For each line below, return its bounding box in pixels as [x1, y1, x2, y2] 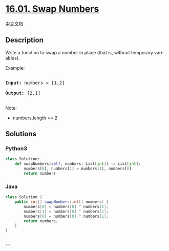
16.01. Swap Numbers [5, 3, 99, 15]
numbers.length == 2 [12, 115, 58, 121]
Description [5, 36, 44, 45]
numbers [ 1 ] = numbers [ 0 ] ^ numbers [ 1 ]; [24, 208, 109, 214]
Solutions [5, 130, 37, 138]
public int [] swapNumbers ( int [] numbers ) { [14, 199, 109, 205]
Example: [5, 65, 25, 71]
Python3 [5, 145, 27, 152]
